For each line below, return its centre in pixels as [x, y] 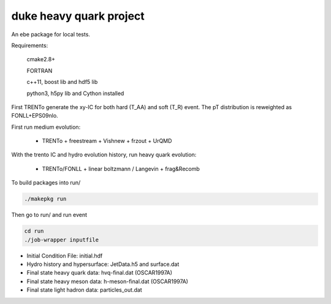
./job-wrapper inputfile [62, 240]
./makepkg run [45, 199]
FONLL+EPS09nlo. [35, 116]
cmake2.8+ [41, 59]
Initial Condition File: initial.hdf [65, 256]
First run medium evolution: [46, 127]
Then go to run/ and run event [49, 215]
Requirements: [30, 45]
